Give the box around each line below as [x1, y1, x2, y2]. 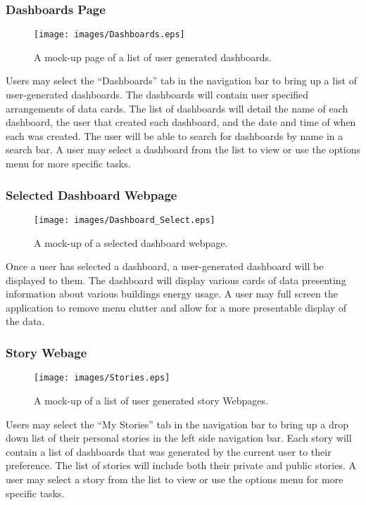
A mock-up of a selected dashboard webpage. [34, 235, 228, 250]
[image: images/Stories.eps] [34, 373, 170, 383]
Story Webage [6, 343, 87, 361]
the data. [6, 314, 45, 328]
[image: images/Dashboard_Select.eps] [34, 215, 215, 225]
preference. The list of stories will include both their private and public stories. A [6, 458, 357, 473]
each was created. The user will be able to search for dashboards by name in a [6, 128, 343, 143]
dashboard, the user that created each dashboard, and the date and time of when [6, 115, 356, 129]
